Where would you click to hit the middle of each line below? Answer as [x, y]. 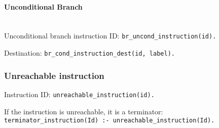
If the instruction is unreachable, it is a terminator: [84, 111]
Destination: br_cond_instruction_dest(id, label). [89, 53]
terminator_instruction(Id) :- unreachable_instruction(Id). [109, 121]
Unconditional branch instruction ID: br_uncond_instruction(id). [110, 36]
